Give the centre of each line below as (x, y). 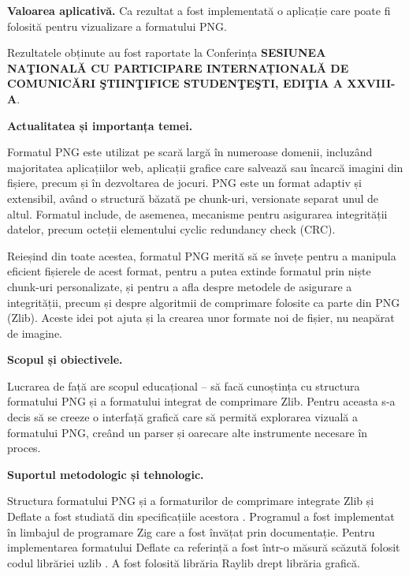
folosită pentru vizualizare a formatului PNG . (117, 26)
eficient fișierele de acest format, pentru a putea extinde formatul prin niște (189, 271)
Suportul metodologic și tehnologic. (106, 474)
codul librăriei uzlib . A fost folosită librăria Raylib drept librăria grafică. (184, 562)
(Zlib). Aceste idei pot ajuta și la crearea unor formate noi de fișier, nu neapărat (201, 318)
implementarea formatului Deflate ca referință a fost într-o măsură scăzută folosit (204, 547)
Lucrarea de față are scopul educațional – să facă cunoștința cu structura (184, 385)
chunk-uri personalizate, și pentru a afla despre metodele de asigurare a (180, 286)
